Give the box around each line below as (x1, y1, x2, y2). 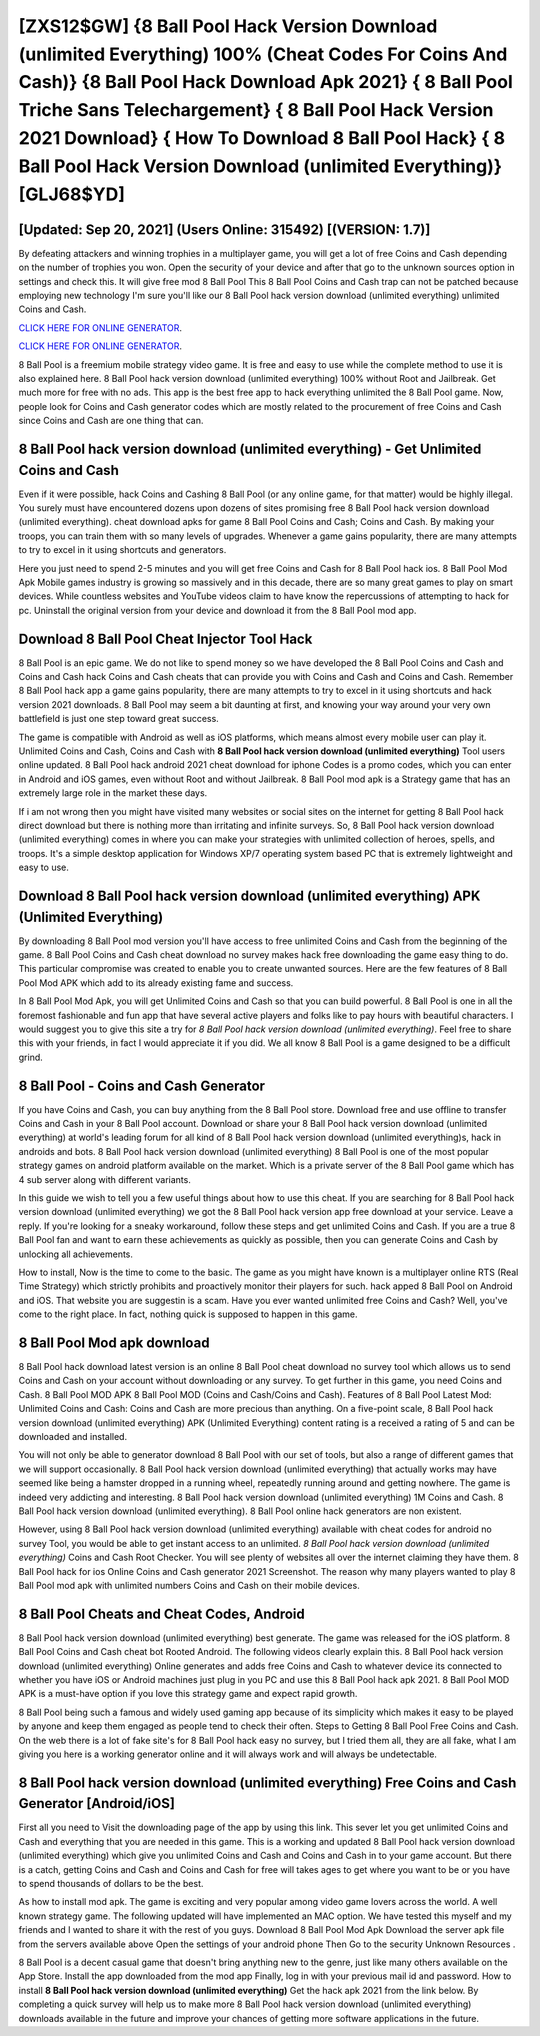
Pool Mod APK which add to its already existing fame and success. (18, 976, 294, 989)
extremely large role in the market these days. (18, 787, 208, 799)
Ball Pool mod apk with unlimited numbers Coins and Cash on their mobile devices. (18, 1579, 360, 1591)
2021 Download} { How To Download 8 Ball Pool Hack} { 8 (18, 126, 505, 149)
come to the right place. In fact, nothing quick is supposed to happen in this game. (18, 1308, 359, 1320)
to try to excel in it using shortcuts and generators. (18, 544, 227, 556)
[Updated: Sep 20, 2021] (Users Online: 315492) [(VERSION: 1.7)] (18, 221, 431, 238)
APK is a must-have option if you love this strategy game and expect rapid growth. (18, 1688, 358, 1700)
